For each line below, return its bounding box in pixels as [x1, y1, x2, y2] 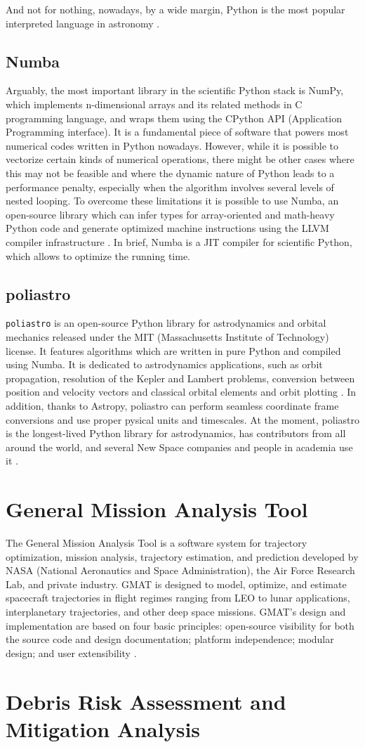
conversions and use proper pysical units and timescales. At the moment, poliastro [6, 412, 359, 427]
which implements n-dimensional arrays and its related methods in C [6, 96, 303, 111]
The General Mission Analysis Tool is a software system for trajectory [6, 535, 307, 550]
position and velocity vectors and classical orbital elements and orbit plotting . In [6, 384, 357, 399]
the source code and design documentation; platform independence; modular [6, 632, 334, 647]
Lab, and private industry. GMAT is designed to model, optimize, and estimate [6, 576, 347, 591]
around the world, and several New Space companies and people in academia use [6, 439, 353, 454]
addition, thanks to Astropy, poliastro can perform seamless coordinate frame [6, 398, 339, 413]
